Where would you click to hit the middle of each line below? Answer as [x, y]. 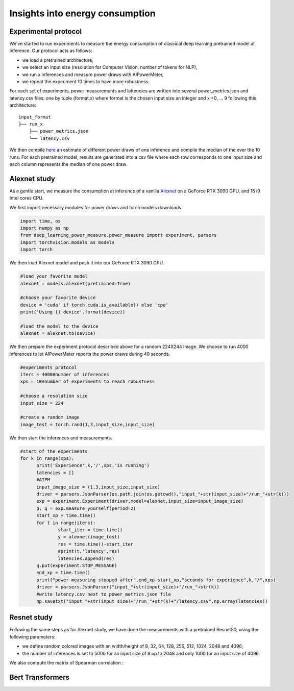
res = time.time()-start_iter [96, 544]
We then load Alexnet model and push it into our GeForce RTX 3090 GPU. [87, 263]
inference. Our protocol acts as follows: [51, 51]
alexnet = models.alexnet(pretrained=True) [76, 283]
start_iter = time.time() [90, 530]
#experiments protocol [48, 367]
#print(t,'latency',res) [89, 551]
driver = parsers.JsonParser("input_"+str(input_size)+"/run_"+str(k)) [128, 587]
